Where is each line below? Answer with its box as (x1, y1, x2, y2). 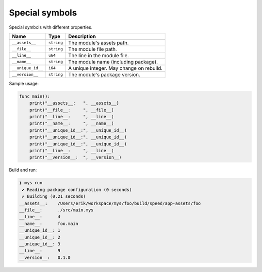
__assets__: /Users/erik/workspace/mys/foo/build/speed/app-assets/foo (19, 200, 201, 206)
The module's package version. (68, 71, 141, 78)
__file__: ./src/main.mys (19, 207, 94, 213)
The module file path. (68, 46, 117, 52)
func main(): (19, 94, 50, 99)
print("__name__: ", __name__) (29, 121, 114, 126)
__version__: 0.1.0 (19, 255, 71, 260)
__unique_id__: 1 (19, 228, 61, 233)
